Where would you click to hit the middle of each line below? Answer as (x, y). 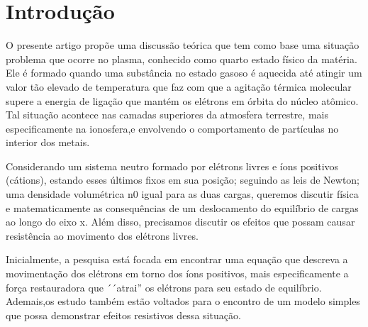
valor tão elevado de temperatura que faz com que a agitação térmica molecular (179, 86)
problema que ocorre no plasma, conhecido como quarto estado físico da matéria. (182, 59)
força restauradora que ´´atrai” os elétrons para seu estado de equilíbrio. (164, 287)
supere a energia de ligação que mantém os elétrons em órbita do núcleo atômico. (182, 100)
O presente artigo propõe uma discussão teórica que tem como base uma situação (183, 45)
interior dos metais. (48, 142)
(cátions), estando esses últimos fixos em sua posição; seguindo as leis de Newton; (183, 180)
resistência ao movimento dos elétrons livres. (102, 235)
